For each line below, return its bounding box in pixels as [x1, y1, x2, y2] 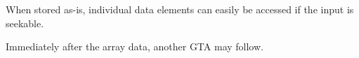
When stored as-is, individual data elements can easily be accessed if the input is [6, 2, 354, 16]
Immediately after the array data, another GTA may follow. [6, 39, 263, 54]
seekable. [6, 15, 44, 30]
